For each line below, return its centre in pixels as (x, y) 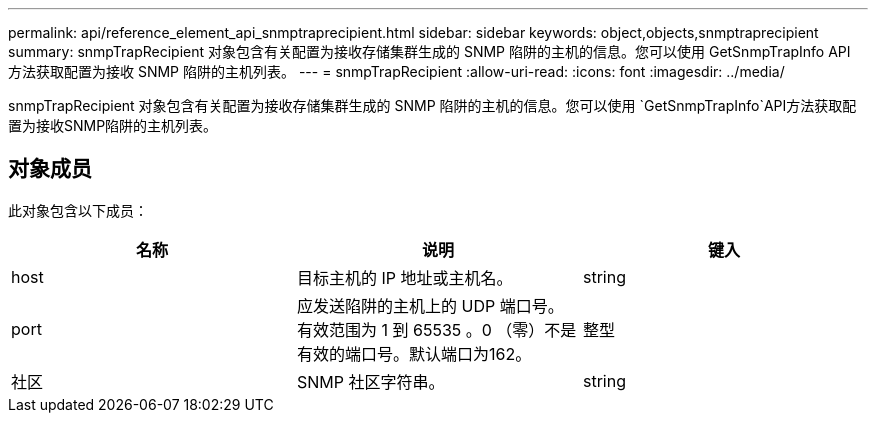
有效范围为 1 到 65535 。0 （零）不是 (436, 329)
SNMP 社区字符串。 (370, 381)
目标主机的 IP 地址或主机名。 (404, 277)
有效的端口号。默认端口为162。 (414, 353)
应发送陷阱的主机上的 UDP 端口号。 (430, 305)
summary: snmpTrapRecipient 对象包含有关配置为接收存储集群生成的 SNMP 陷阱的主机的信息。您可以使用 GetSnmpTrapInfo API (429, 51)
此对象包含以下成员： (78, 210)
